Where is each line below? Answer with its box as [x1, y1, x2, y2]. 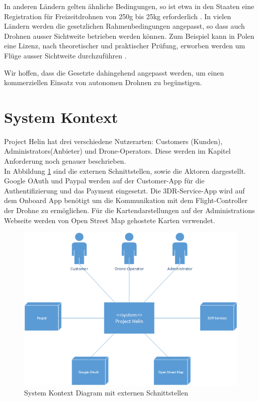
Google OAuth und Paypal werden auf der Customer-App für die [4, 175, 205, 186]
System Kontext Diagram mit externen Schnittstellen [24, 387, 188, 397]
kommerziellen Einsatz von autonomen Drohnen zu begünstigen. [4, 77, 202, 88]
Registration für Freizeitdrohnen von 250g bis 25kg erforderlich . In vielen [4, 11, 231, 21]
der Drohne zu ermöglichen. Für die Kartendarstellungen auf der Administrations [4, 205, 255, 216]
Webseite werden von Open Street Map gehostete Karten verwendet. [4, 215, 215, 225]
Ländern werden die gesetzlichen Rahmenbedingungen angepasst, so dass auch [4, 21, 245, 31]
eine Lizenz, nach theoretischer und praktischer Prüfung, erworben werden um [4, 40, 245, 51]
